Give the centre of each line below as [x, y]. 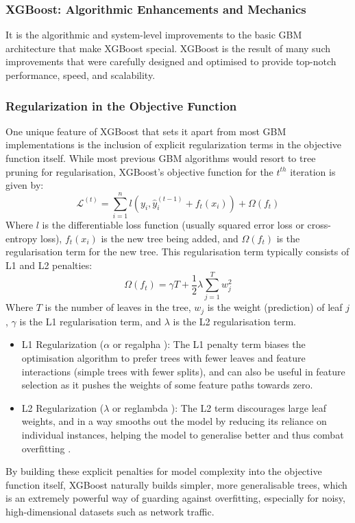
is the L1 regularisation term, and [90, 321]
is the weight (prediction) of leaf [275, 307]
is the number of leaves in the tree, [118, 307]
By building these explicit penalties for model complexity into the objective [164, 471]
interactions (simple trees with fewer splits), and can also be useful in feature [183, 371]
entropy [22, 238]
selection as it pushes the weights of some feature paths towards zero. [167, 385]
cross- [319, 224]
